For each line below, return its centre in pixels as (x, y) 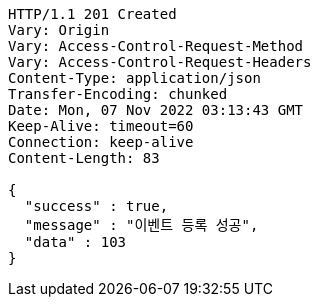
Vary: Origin (59, 30)
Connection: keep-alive (101, 142)
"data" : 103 (75, 242)
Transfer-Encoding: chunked (118, 94)
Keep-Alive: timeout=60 (101, 126)
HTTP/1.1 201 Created (92, 14)
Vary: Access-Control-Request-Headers (160, 62)
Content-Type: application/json (134, 78)
